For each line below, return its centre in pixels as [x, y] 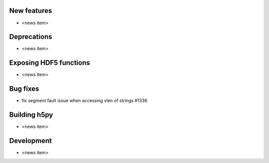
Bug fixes [24, 89]
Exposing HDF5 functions [50, 63]
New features [31, 11]
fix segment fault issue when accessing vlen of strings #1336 [85, 101]
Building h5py [31, 115]
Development [31, 140]
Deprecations [31, 37]
